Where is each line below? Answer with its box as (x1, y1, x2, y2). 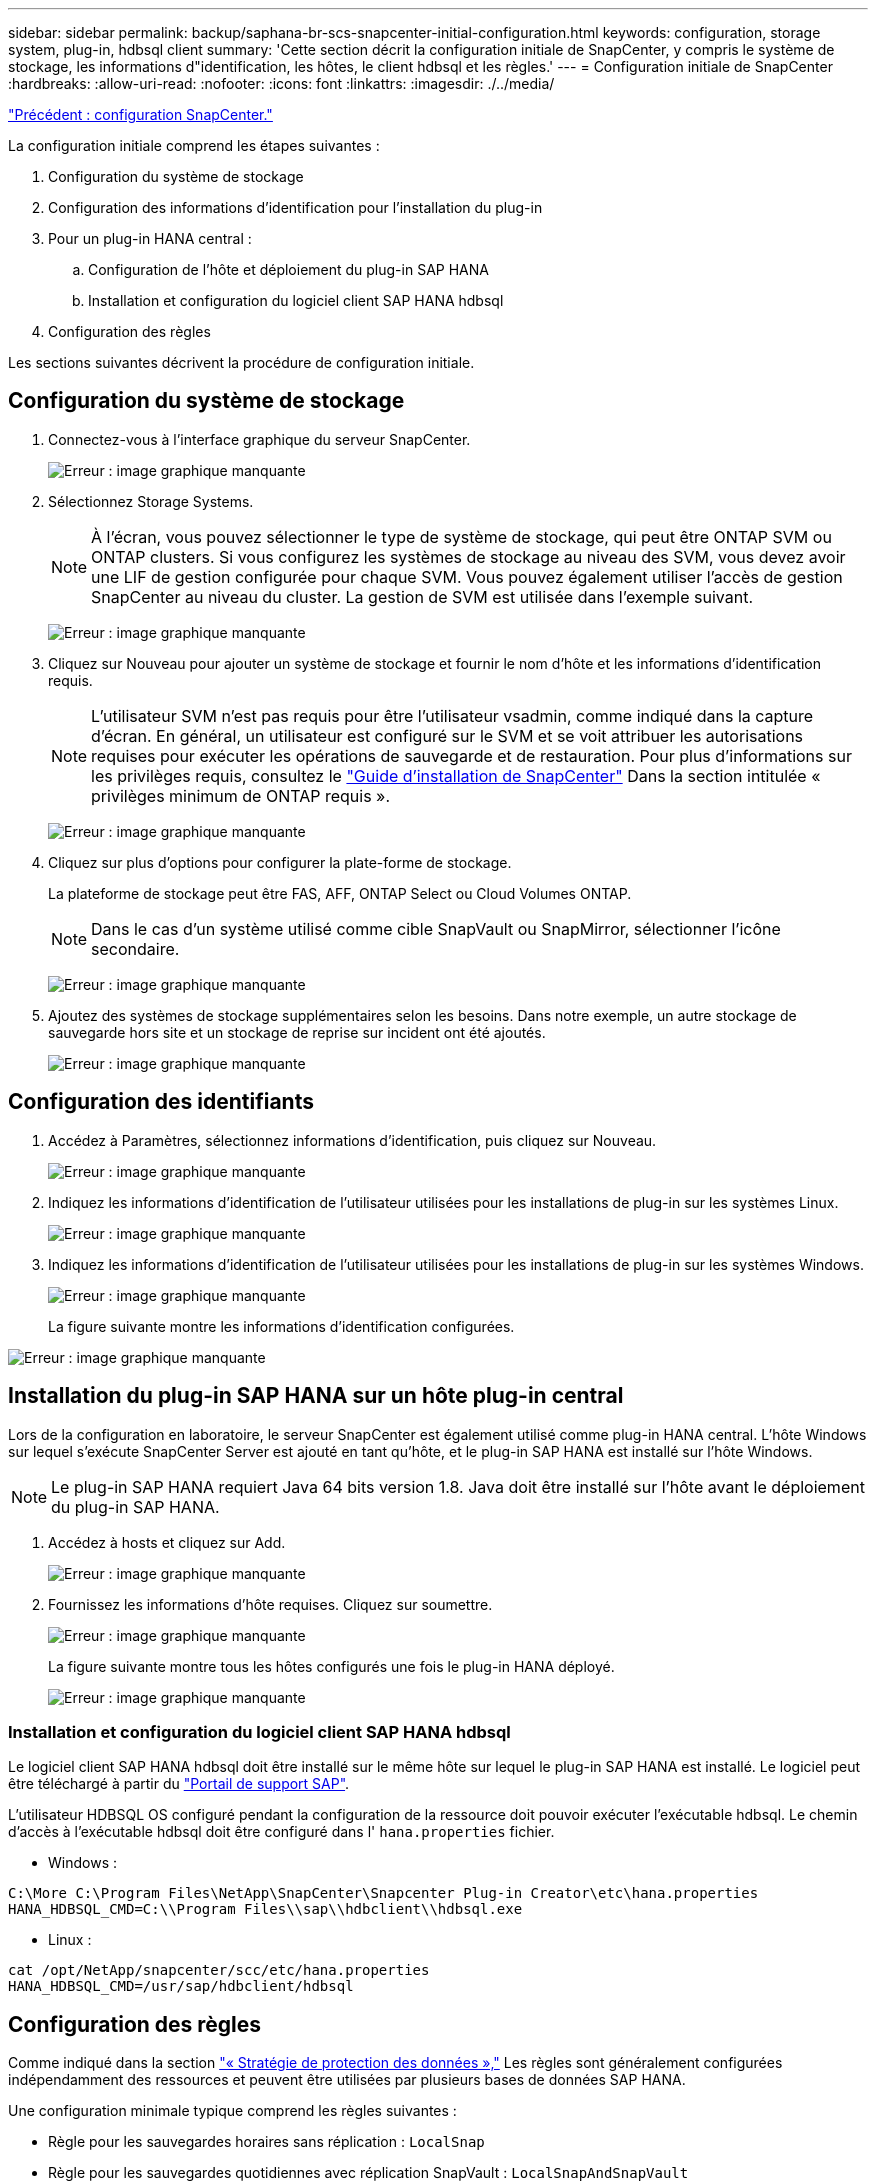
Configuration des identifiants (8, 1089, 314, 1115)
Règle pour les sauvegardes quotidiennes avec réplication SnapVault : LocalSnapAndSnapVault (48, 2164, 689, 2182)
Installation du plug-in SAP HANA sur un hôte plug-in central (8, 1383, 624, 1409)
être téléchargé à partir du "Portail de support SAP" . (8, 1775, 350, 1793)
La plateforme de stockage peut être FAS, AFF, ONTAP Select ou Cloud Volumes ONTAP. (48, 884, 632, 902)
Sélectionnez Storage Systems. (48, 492, 254, 510)
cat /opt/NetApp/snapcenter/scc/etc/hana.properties (8, 1962, 430, 1979)
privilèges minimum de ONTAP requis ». (91, 785, 391, 806)
